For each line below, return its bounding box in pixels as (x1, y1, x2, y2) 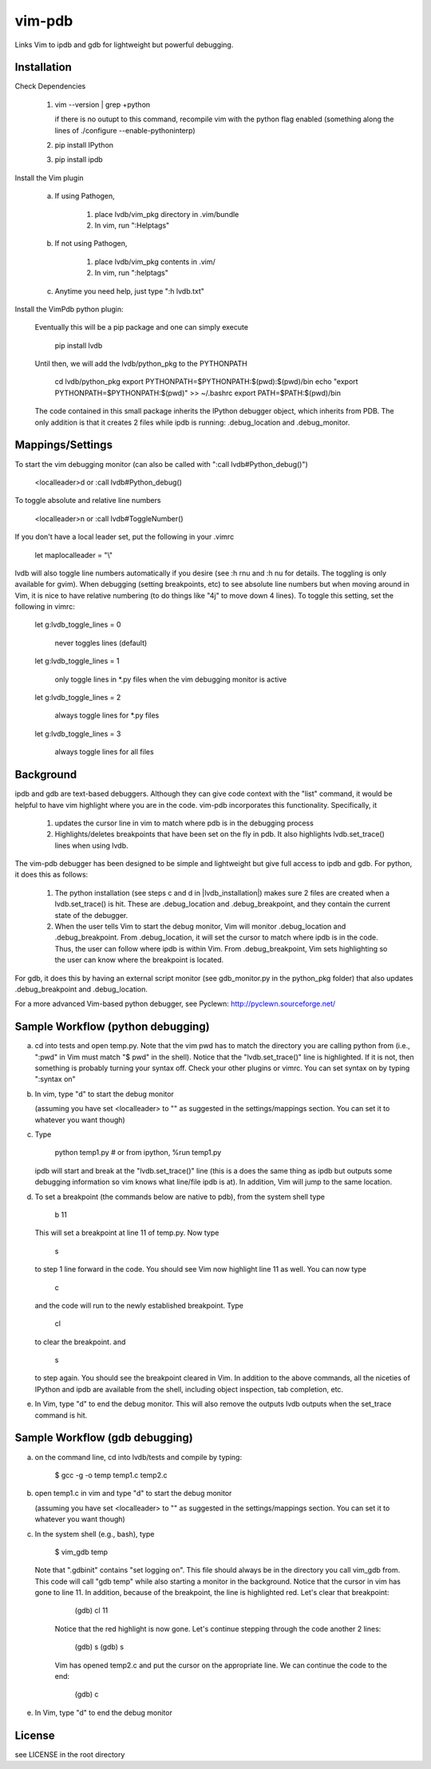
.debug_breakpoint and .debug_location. (14, 984, 148, 994)
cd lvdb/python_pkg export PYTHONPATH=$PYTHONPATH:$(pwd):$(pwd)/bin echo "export (54, 377, 358, 386)
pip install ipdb (54, 155, 103, 164)
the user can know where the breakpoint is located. (54, 955, 223, 965)
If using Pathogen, (54, 192, 115, 201)
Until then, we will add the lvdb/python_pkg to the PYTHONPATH (34, 359, 247, 369)
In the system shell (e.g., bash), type (34, 1529, 155, 1538)
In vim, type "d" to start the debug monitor (34, 1089, 175, 1098)
